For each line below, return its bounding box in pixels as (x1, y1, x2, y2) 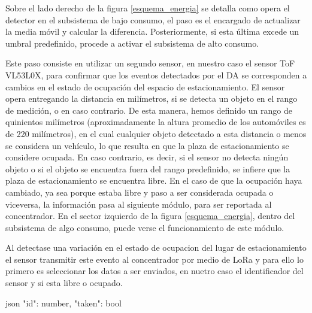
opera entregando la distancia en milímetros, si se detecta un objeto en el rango (5, 92, 298, 105)
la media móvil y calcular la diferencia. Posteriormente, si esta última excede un (5, 25, 299, 38)
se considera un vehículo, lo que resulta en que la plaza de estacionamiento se (5, 139, 289, 151)
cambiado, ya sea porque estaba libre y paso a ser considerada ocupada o (5, 186, 274, 198)
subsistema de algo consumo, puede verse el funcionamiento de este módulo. (5, 221, 284, 233)
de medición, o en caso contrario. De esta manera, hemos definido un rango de (5, 104, 292, 116)
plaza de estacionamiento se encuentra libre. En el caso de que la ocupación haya (5, 174, 302, 187)
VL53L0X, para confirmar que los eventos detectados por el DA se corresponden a (5, 68, 307, 81)
